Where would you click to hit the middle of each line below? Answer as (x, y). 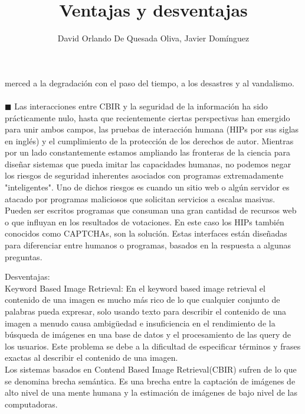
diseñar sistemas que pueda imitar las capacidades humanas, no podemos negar (148, 164)
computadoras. (31, 404)
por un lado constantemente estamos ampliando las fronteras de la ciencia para (147, 152)
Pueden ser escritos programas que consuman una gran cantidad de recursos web (151, 210)
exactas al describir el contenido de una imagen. (91, 358)
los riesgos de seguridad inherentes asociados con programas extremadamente (144, 175)
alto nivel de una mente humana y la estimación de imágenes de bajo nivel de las (151, 392)
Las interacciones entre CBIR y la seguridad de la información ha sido (141, 106)
